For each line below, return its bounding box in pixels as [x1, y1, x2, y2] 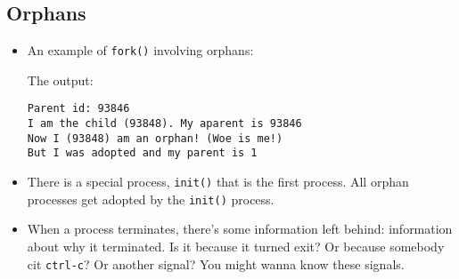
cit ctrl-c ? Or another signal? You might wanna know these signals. [27, 254, 405, 273]
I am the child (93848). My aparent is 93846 [27, 117, 302, 131]
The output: [27, 70, 94, 89]
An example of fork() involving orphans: [27, 41, 254, 60]
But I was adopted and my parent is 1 [27, 147, 258, 160]
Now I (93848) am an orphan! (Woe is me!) [27, 132, 283, 145]
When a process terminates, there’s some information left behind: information [27, 219, 453, 238]
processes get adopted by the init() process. [27, 189, 275, 208]
